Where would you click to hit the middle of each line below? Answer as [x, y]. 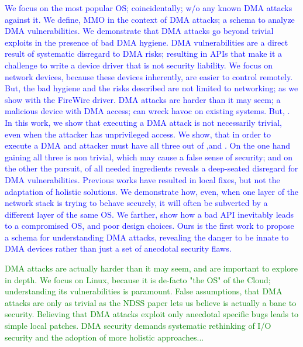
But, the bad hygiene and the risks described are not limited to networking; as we [151, 88]
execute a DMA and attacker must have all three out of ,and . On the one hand [147, 145]
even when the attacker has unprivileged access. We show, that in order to [138, 134]
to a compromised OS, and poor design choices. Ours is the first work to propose [149, 226]
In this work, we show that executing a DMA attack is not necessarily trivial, [143, 122]
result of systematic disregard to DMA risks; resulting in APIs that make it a [144, 54]
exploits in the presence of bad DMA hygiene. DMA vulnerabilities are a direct [147, 42]
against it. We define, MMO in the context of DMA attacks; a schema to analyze [150, 19]
